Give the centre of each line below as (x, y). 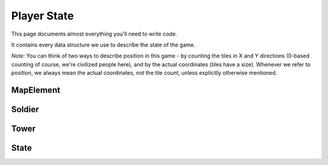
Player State (43, 16)
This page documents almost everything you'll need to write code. (94, 34)
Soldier (25, 109)
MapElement (36, 90)
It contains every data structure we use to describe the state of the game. (103, 45)
